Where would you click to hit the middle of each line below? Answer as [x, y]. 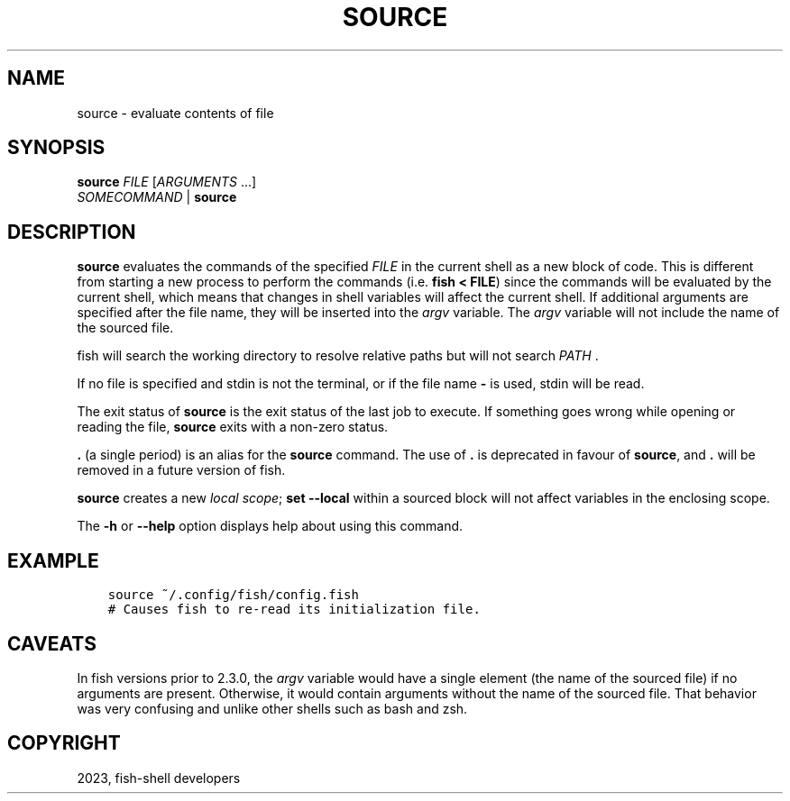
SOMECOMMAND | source [157, 197]
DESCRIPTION [72, 232]
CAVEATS [52, 643]
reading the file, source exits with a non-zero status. [233, 427]
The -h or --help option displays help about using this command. [270, 526]
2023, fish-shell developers [159, 778]
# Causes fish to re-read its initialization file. [294, 610]
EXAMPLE [53, 560]
